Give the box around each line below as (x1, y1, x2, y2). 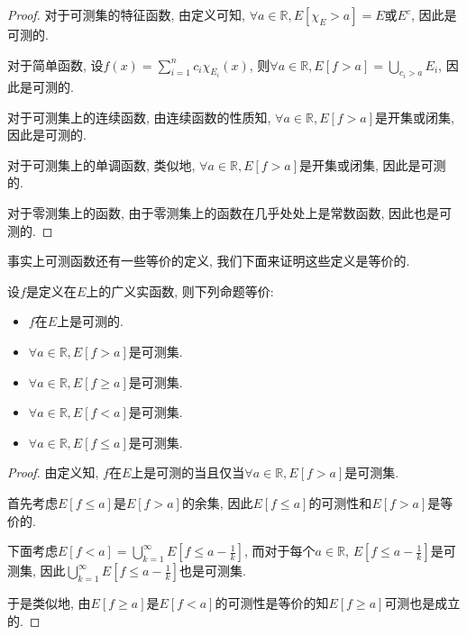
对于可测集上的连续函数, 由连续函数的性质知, (7, 107, 271, 126)
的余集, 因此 (181, 493, 253, 512)
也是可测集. (179, 561, 246, 580)
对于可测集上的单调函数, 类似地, (7, 155, 196, 174)
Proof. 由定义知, (7, 463, 99, 482)
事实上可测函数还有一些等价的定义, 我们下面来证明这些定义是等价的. (7, 251, 410, 270)
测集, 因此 (7, 561, 66, 580)
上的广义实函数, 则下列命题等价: (86, 281, 274, 300)
